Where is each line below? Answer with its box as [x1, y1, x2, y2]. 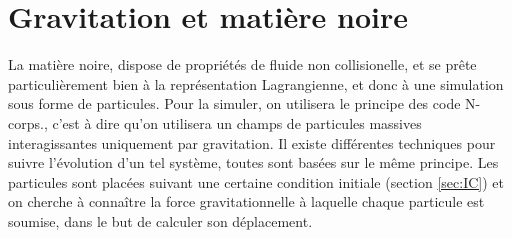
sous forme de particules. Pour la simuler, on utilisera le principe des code [8, 93, 461, 114]
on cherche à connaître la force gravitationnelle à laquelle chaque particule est [8, 191, 485, 212]
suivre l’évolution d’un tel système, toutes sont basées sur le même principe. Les [8, 152, 499, 173]
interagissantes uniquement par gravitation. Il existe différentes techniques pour [8, 132, 496, 153]
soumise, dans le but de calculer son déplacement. [8, 210, 313, 231]
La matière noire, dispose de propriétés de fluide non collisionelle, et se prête [8, 54, 477, 75]
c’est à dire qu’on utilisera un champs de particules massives [52, 112, 422, 133]
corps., [8, 112, 48, 133]
